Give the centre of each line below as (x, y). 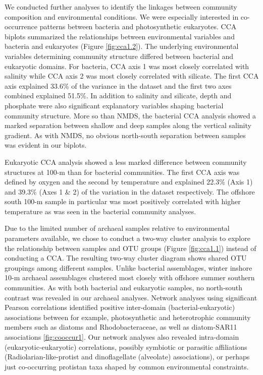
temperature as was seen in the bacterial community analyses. (100, 211)
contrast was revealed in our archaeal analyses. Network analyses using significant (131, 297)
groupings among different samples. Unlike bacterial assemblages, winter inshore (128, 267)
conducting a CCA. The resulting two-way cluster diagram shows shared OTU (126, 258)
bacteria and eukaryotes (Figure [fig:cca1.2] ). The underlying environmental (122, 46)
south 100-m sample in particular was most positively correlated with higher (123, 201)
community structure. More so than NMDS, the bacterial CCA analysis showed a (130, 115)
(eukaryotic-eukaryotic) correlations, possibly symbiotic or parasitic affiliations (126, 347)
